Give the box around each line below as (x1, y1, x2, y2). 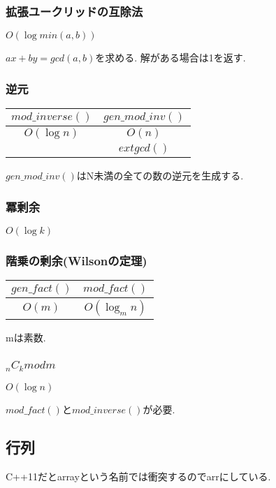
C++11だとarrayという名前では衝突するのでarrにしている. (6, 468, 271, 483)
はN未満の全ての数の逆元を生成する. (76, 168, 244, 183)
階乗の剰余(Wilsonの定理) (6, 251, 147, 269)
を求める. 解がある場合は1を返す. (95, 50, 246, 65)
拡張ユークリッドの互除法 (6, 2, 143, 20)
